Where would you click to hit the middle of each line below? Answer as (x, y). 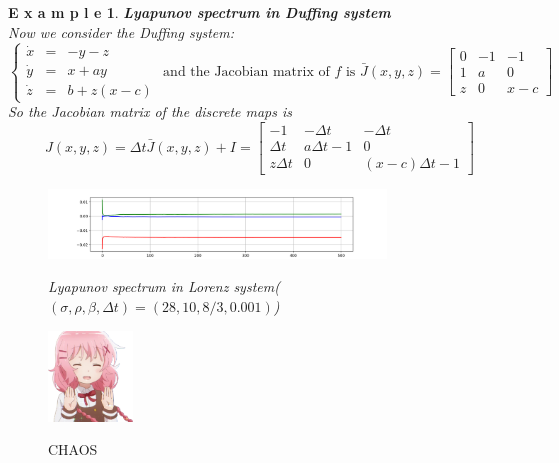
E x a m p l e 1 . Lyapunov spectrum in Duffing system (199, 12)
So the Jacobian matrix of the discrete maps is (150, 111)
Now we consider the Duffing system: (121, 31)
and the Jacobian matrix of (246, 71)
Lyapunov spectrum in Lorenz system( (164, 286)
